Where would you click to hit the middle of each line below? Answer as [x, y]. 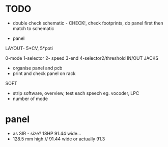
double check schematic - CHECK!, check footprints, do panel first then [88, 23]
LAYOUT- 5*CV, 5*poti [29, 48]
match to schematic [33, 28]
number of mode [30, 99]
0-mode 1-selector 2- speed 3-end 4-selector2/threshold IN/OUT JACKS [82, 58]
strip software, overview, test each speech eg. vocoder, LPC [76, 93]
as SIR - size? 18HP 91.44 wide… [47, 133]
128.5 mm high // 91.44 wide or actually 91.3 [59, 139]
